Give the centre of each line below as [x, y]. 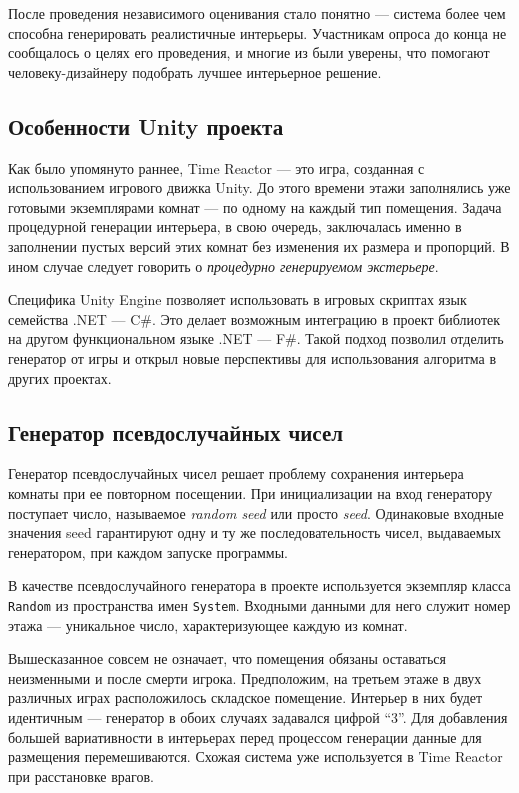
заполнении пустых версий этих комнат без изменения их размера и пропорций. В [259, 245]
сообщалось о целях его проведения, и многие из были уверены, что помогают [249, 52]
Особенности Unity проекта [146, 125]
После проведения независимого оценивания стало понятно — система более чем [257, 13]
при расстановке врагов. [81, 775]
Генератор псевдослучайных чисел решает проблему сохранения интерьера [236, 473]
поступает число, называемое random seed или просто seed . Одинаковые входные [256, 512]
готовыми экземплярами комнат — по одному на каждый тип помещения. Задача [255, 206]
